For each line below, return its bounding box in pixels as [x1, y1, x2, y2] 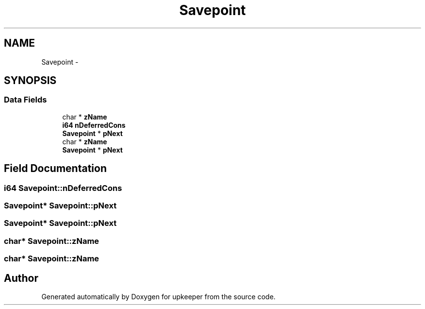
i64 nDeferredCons [62, 120, 126, 129]
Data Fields [4, 95, 47, 105]
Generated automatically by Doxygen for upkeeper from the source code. [41, 292, 276, 301]
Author [4, 272, 38, 284]
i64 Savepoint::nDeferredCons [4, 183, 122, 193]
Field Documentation [4, 162, 107, 175]
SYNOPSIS [4, 74, 57, 87]
